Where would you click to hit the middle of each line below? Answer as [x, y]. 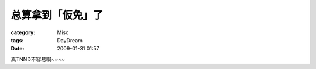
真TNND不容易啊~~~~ [38, 59]
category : [23, 32]
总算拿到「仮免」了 [57, 15]
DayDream [70, 40]
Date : [18, 49]
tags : [17, 40]
